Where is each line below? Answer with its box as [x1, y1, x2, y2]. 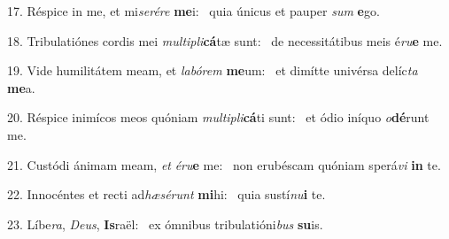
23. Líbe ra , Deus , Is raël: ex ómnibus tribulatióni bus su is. [7, 214, 323, 233]
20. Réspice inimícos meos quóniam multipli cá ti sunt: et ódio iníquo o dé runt [7, 108, 430, 127]
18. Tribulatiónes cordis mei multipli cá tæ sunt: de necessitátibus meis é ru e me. [7, 31, 443, 50]
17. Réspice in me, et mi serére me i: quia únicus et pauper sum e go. [7, 2, 380, 19]
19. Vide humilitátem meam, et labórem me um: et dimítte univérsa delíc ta [7, 61, 418, 80]
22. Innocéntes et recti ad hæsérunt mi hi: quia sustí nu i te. [7, 185, 326, 204]
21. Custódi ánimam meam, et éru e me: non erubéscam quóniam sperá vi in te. [7, 155, 441, 173]
